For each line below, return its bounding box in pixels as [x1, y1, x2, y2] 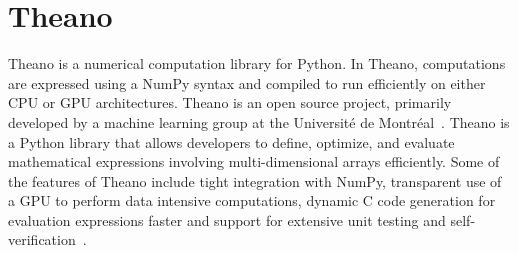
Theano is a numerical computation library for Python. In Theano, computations [8, 53, 506, 74]
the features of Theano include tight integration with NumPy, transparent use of [8, 170, 502, 191]
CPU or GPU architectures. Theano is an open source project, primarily [8, 92, 452, 113]
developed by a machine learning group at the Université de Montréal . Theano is [8, 111, 510, 132]
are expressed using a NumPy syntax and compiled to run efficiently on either [8, 72, 486, 93]
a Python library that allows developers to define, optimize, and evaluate [8, 131, 455, 152]
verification [8, 229, 76, 250]
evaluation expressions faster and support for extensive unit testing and [8, 209, 446, 230]
